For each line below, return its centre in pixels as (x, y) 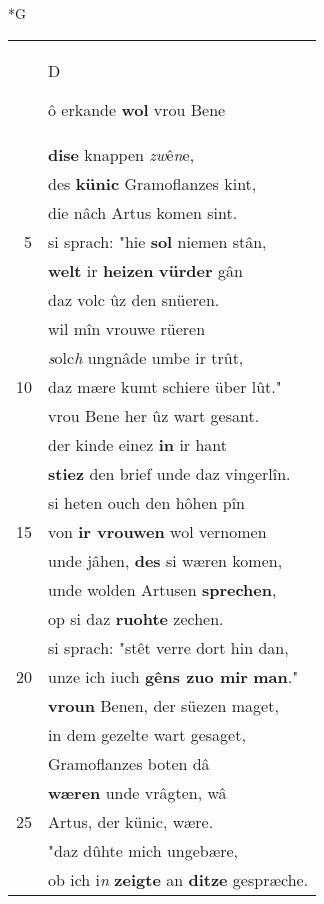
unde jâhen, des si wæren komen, (165, 560)
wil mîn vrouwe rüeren (127, 328)
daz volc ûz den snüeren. (134, 299)
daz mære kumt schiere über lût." (165, 386)
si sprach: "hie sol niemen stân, (157, 241)
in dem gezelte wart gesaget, (147, 734)
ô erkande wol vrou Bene (137, 109)
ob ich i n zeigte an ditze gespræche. (178, 879)
